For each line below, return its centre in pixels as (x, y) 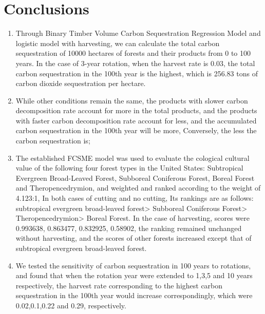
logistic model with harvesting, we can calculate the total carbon (118, 43)
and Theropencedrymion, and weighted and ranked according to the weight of (138, 188)
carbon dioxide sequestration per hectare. (81, 83)
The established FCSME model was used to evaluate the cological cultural (132, 158)
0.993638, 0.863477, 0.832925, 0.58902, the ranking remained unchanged (129, 228)
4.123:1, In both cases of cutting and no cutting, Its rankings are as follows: (135, 198)
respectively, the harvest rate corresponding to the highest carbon (119, 285)
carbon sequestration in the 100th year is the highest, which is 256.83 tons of (137, 73)
